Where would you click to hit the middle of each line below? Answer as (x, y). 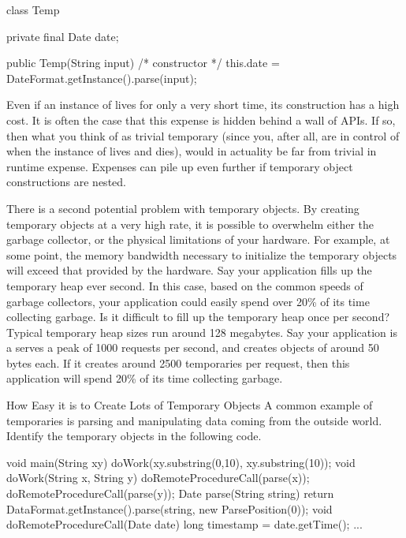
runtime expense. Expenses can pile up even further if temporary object (180, 166)
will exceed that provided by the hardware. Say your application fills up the (189, 270)
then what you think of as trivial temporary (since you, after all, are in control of (203, 135)
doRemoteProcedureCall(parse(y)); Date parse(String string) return (170, 493)
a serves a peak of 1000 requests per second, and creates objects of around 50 (193, 347)
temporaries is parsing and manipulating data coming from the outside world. (194, 420)
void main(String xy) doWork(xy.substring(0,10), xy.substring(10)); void (181, 462)
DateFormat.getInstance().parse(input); (102, 78)
